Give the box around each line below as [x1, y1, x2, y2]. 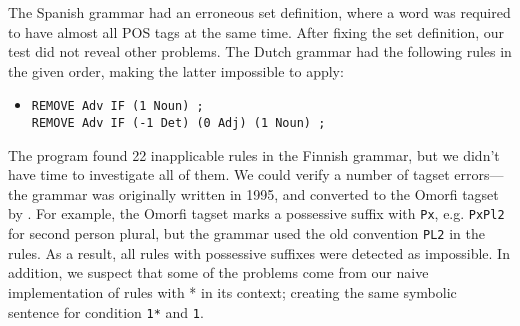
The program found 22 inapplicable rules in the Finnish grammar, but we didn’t [8, 144, 500, 165]
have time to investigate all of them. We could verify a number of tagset [8, 164, 450, 185]
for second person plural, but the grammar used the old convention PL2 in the [8, 223, 485, 244]
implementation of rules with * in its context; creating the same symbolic [8, 281, 457, 302]
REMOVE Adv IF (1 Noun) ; [31, 99, 204, 114]
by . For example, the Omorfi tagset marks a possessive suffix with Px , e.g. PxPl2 [8, 203, 505, 224]
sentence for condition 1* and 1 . [8, 301, 204, 322]
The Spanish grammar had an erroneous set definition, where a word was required [8, 2, 511, 22]
